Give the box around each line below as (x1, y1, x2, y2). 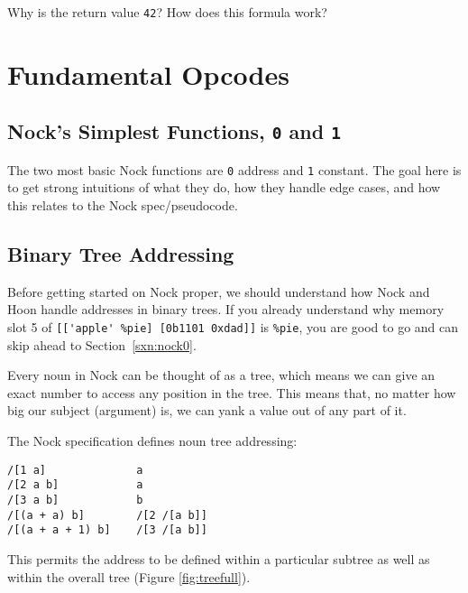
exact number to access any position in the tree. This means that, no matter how (7, 383, 456, 402)
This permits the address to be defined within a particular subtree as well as (7, 549, 430, 568)
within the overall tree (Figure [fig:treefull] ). (7, 567, 251, 586)
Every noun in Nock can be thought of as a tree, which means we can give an (7, 366, 436, 385)
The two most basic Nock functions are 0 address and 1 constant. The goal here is (7, 160, 462, 179)
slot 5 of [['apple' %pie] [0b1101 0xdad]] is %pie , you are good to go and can (7, 318, 459, 337)
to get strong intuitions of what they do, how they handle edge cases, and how (7, 178, 441, 197)
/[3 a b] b (7, 493, 143, 506)
